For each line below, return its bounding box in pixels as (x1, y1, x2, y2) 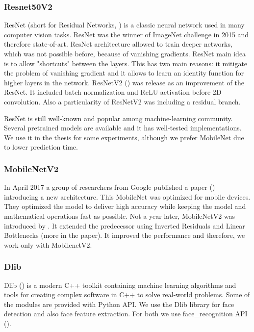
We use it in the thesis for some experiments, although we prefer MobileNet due (4, 132, 244, 142)
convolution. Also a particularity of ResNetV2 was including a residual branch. (4, 96, 241, 106)
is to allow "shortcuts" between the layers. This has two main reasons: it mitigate (4, 58, 248, 68)
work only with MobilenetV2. (4, 239, 92, 250)
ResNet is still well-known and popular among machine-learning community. (4, 113, 233, 123)
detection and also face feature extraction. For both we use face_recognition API (4, 308, 248, 319)
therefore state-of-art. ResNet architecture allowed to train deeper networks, (4, 39, 232, 49)
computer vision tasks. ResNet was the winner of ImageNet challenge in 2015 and (4, 29, 249, 39)
